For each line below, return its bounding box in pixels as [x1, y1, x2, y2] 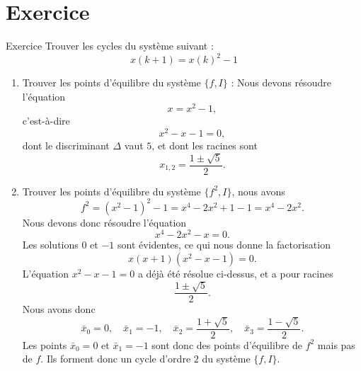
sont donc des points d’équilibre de [151, 337, 302, 352]
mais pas [317, 337, 355, 352]
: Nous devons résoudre [231, 75, 331, 90]
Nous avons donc [22, 302, 96, 316]
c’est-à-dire [22, 113, 70, 128]
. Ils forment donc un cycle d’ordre [40, 351, 191, 366]
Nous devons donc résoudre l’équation [22, 215, 187, 229]
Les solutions [22, 237, 79, 252]
